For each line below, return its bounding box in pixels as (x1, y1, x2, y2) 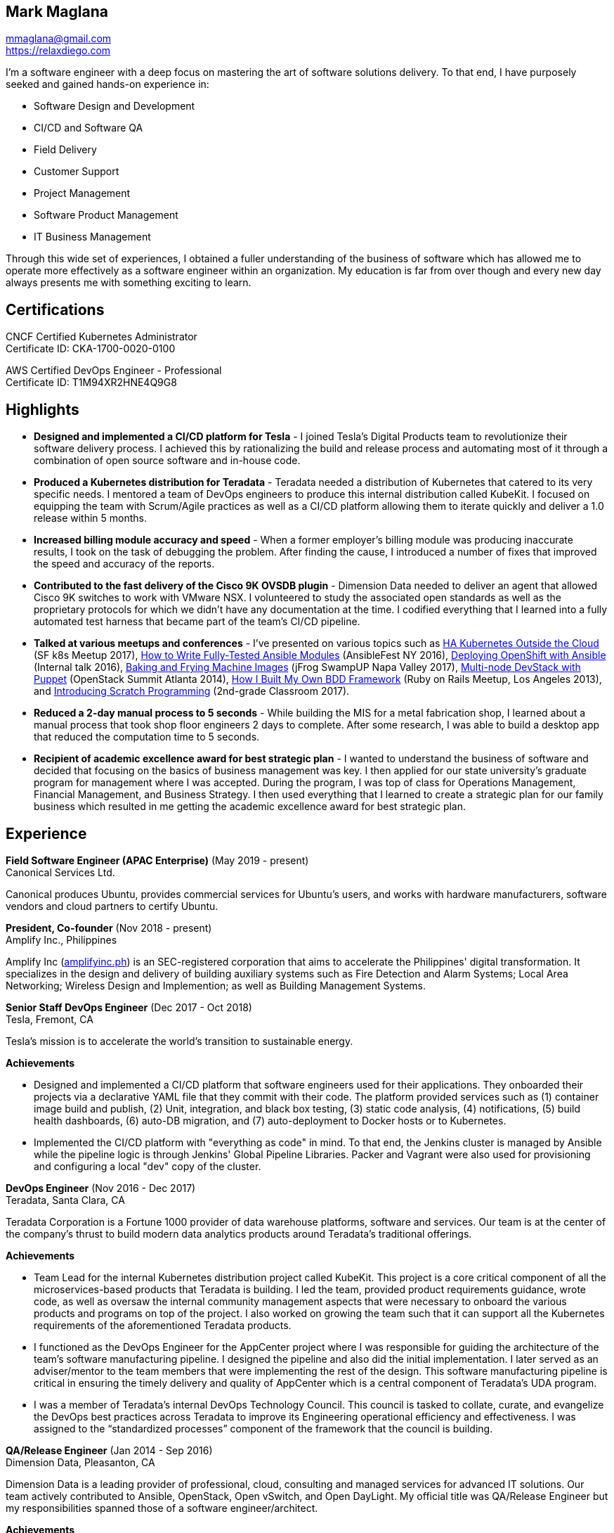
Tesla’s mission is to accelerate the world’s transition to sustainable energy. (6, 1034, 353, 1047)
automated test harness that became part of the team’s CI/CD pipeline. (34, 615, 360, 628)
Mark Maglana (6, 3, 108, 20)
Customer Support (34, 165, 119, 178)
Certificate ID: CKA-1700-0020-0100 (6, 342, 176, 355)
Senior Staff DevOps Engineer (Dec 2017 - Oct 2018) (6, 1001, 252, 1013)
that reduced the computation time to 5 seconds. (34, 731, 260, 743)
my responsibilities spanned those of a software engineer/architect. (6, 1501, 318, 1514)
